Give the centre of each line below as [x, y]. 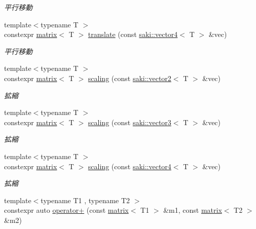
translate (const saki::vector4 [133, 34]
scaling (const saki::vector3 [130, 122]
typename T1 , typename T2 [85, 200]
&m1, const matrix [193, 210]
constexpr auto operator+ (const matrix [66, 210]
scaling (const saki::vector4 [130, 166]
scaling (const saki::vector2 [130, 78]
